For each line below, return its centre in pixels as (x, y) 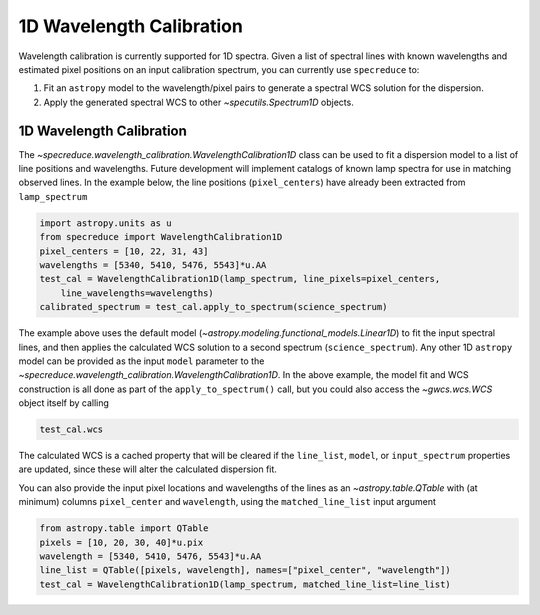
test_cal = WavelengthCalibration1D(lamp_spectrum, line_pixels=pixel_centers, (240, 279)
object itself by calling (64, 403)
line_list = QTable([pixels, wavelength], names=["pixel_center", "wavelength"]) (245, 570)
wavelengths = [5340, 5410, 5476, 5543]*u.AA (153, 264)
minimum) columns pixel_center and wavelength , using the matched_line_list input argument (227, 502)
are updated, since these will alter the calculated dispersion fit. (147, 469)
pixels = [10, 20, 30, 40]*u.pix (121, 542)
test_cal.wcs (71, 429)
